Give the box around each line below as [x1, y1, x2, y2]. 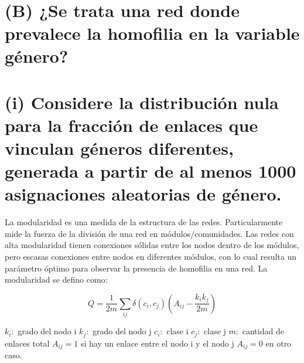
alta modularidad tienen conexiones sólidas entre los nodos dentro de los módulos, [5, 239, 299, 251]
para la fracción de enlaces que [5, 113, 258, 137]
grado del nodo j [93, 325, 152, 337]
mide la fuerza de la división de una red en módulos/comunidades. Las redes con [5, 227, 294, 239]
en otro [265, 337, 292, 349]
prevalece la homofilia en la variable [5, 21, 300, 45]
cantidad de [242, 325, 284, 337]
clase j [204, 325, 226, 337]
